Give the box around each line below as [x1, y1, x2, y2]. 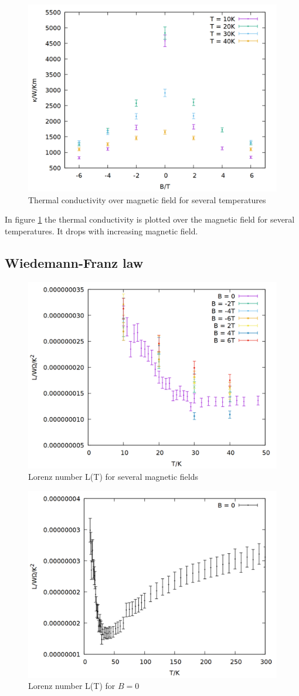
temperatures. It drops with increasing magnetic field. [5, 224, 198, 237]
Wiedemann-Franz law [5, 253, 144, 271]
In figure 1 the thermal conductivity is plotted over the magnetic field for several [5, 213, 295, 226]
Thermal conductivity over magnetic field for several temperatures [28, 193, 266, 206]
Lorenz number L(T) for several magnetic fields [28, 470, 199, 483]
